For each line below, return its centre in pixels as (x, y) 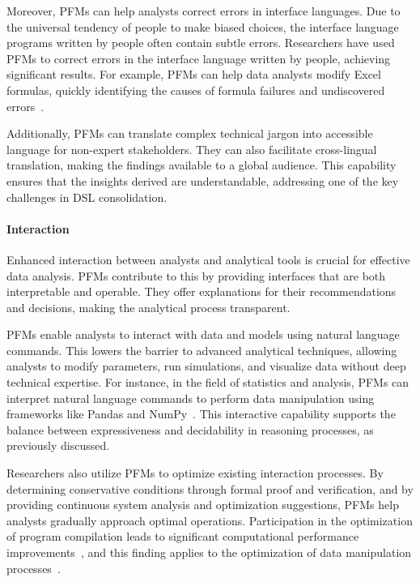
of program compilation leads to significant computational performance (183, 536)
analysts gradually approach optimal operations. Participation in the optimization (210, 520)
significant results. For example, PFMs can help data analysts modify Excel (194, 74)
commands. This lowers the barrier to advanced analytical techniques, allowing (202, 350)
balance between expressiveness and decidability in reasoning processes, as (190, 429)
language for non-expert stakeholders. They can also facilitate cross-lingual (192, 149)
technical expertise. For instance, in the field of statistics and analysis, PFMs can (208, 382)
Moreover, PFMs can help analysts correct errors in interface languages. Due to (204, 11)
